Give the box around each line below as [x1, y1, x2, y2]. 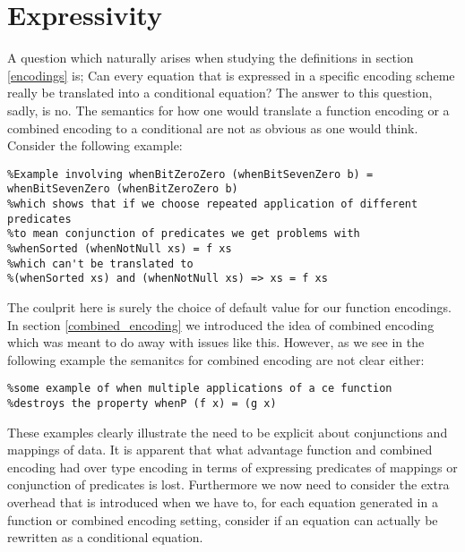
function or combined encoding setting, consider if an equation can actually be [7, 510, 438, 529]
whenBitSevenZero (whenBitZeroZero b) [7, 183, 238, 196]
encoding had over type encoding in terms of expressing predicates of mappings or [7, 457, 458, 476]
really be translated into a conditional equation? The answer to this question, [7, 83, 433, 102]
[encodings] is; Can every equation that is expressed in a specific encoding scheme [7, 65, 455, 84]
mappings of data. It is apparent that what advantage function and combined [7, 440, 433, 459]
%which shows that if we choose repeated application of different [7, 198, 418, 210]
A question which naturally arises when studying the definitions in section [7, 48, 414, 67]
